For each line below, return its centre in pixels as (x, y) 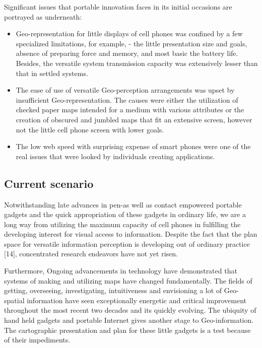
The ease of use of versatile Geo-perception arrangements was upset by (125, 90)
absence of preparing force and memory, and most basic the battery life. (127, 53)
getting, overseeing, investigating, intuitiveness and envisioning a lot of (113, 290)
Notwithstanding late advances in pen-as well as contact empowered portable (123, 204)
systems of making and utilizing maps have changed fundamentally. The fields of (128, 280)
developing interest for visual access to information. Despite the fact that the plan (131, 234)
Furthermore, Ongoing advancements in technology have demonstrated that (121, 271)
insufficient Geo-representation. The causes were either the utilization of (127, 99)
